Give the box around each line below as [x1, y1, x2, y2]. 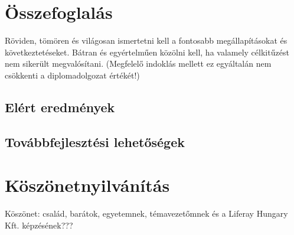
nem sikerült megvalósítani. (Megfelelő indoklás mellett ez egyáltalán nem [5, 57, 272, 70]
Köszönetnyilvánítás [5, 173, 170, 197]
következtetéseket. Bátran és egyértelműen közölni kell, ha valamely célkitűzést [5, 45, 289, 58]
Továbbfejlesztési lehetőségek [5, 132, 185, 151]
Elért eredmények [5, 97, 115, 116]
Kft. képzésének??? [5, 218, 73, 231]
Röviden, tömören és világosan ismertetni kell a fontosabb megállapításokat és [5, 34, 288, 47]
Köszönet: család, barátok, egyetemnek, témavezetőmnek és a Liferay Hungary [5, 207, 288, 220]
